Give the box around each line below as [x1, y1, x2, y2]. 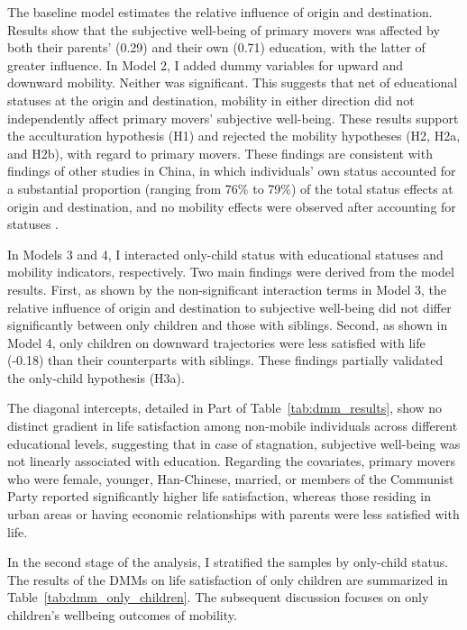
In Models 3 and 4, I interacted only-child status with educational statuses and [7, 244, 444, 263]
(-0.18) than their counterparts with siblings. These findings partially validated [7, 351, 444, 370]
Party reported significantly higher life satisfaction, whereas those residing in [7, 487, 431, 506]
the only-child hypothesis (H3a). [7, 368, 185, 387]
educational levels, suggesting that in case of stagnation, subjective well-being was [7, 434, 461, 452]
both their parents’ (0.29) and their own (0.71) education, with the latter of [7, 38, 426, 57]
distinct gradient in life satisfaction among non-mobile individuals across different [7, 416, 458, 435]
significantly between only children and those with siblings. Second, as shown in [7, 315, 448, 334]
